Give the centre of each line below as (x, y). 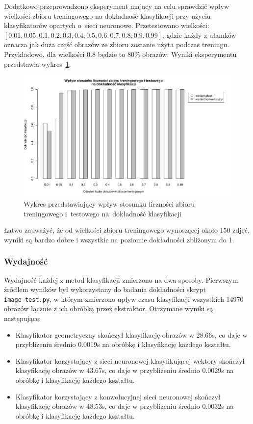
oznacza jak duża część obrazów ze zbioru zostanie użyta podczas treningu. (117, 44)
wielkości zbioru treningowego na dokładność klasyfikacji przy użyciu (107, 15)
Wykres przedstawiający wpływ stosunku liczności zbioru (109, 203)
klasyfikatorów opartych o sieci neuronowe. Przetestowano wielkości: (107, 25)
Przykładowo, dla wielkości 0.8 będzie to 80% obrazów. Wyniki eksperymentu (120, 54)
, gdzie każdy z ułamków (199, 35)
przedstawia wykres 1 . (38, 64)
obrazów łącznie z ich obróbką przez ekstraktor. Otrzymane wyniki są (109, 308)
